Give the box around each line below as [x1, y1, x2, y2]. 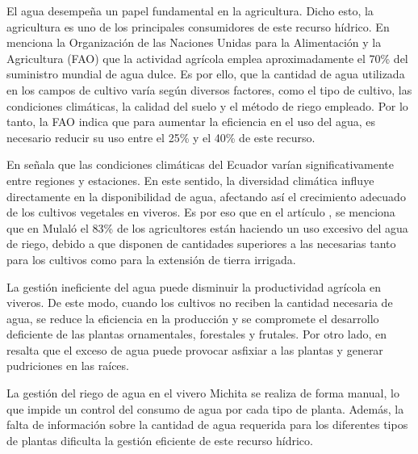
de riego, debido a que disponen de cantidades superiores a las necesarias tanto [6, 235, 396, 252]
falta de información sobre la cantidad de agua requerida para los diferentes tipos [6, 416, 408, 433]
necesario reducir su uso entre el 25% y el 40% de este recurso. [6, 128, 316, 145]
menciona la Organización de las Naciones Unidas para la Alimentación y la [6, 34, 382, 51]
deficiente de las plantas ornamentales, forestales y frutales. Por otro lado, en [6, 326, 387, 343]
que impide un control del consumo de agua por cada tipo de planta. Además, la [6, 400, 404, 417]
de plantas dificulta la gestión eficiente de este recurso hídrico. [6, 431, 313, 448]
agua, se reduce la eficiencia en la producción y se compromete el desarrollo [6, 309, 379, 326]
